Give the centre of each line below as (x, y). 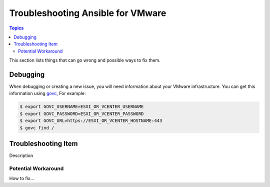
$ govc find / (37, 128)
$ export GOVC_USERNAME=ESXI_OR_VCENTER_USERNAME (82, 107)
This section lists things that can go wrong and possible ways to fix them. (85, 60)
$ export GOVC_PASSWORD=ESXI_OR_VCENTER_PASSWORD (82, 113)
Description (21, 155)
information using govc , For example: (47, 93)
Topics (16, 28)
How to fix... (22, 178)
